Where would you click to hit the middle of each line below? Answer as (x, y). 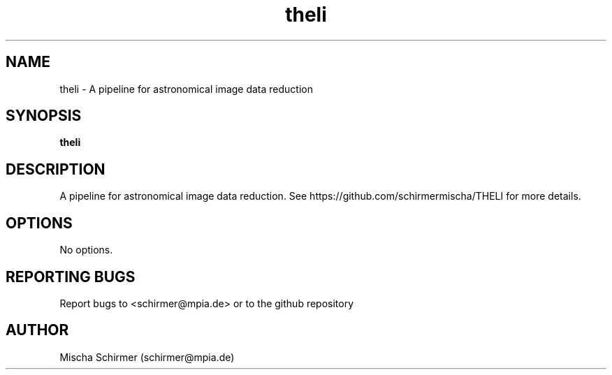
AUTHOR (37, 330)
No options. (86, 250)
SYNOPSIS (44, 116)
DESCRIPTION (56, 169)
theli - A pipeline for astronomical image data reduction (187, 89)
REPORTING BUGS (71, 277)
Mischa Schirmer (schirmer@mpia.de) (147, 357)
